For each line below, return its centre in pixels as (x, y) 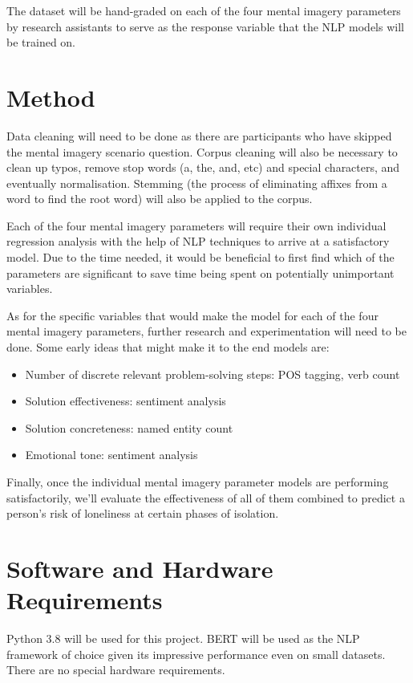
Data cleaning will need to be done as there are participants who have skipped (199, 135)
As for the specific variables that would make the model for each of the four (192, 315)
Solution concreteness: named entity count (129, 427)
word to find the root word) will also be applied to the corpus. (160, 199)
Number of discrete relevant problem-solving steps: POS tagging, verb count (213, 374)
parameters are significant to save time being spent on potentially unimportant (200, 272)
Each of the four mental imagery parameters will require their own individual (196, 225)
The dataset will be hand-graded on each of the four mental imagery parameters (204, 10)
